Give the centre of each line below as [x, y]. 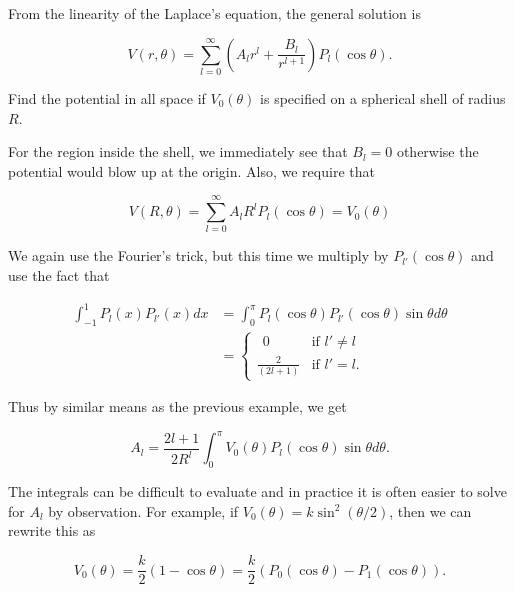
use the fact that [59, 275]
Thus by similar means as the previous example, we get [177, 406]
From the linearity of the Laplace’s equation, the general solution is [214, 13]
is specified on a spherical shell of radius [383, 97]
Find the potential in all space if [107, 97]
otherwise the [437, 151]
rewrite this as [52, 530]
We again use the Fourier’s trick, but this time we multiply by [198, 255]
